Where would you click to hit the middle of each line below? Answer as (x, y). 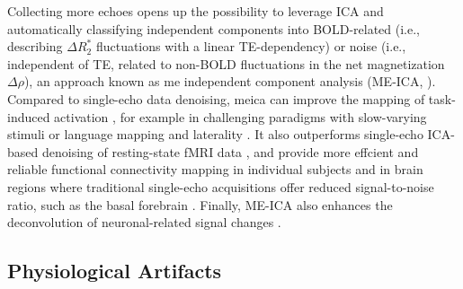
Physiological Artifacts (115, 271)
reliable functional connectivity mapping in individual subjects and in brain (215, 169)
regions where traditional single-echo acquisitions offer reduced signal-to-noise (221, 186)
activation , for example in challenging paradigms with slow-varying (240, 116)
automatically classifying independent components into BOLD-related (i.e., (214, 28)
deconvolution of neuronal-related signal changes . (144, 222)
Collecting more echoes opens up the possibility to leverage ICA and (196, 11)
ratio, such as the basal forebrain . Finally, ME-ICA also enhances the (200, 204)
